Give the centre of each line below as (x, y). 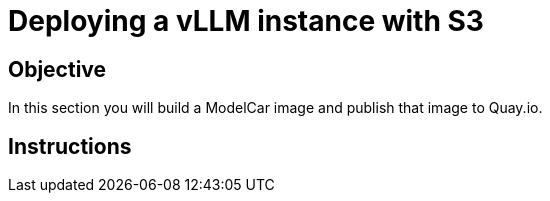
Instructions (70, 146)
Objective (57, 69)
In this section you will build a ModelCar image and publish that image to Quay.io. (275, 108)
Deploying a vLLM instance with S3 (246, 21)
